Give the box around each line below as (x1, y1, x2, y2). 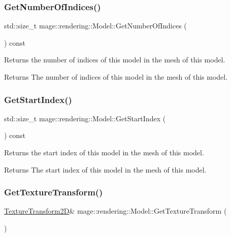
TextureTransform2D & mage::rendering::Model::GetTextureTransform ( (4, 206, 227, 216)
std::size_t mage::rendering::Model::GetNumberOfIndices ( (4, 20, 187, 31)
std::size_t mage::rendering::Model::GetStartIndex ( (4, 113, 166, 123)
